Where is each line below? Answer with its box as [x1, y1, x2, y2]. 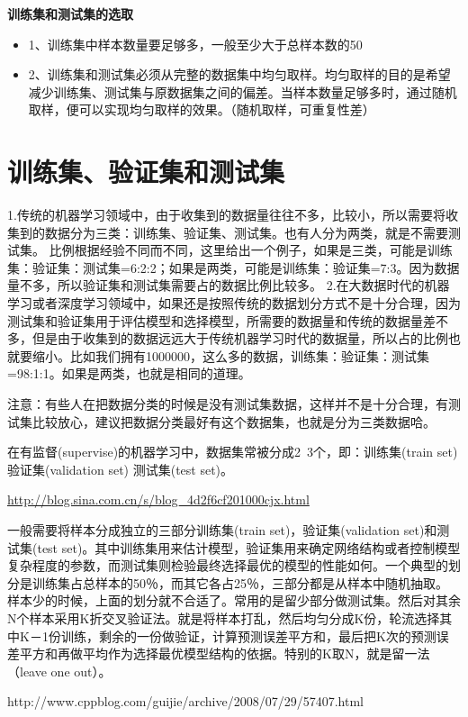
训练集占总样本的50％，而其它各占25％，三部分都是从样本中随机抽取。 [31, 573, 448, 592]
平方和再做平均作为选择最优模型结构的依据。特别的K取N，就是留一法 [19, 644, 430, 663]
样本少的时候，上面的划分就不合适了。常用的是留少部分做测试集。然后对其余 [7, 591, 461, 610]
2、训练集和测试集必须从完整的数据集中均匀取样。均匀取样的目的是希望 [28, 65, 451, 84]
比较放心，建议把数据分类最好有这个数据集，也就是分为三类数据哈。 [31, 412, 436, 431]
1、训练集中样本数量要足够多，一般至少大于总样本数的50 [28, 34, 363, 53]
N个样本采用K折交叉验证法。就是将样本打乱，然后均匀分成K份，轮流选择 [7, 608, 440, 627]
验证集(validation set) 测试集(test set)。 [7, 459, 234, 478]
